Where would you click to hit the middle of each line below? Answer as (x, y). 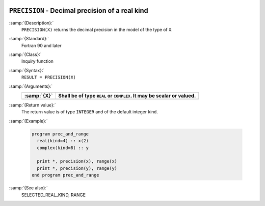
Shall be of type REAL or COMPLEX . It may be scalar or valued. (127, 96)
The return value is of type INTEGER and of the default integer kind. (90, 112)
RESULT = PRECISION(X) (49, 77)
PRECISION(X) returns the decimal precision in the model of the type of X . (97, 29)
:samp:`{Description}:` (31, 23)
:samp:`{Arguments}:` (31, 86)
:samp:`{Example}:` (28, 121)
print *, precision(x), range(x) (77, 161)
